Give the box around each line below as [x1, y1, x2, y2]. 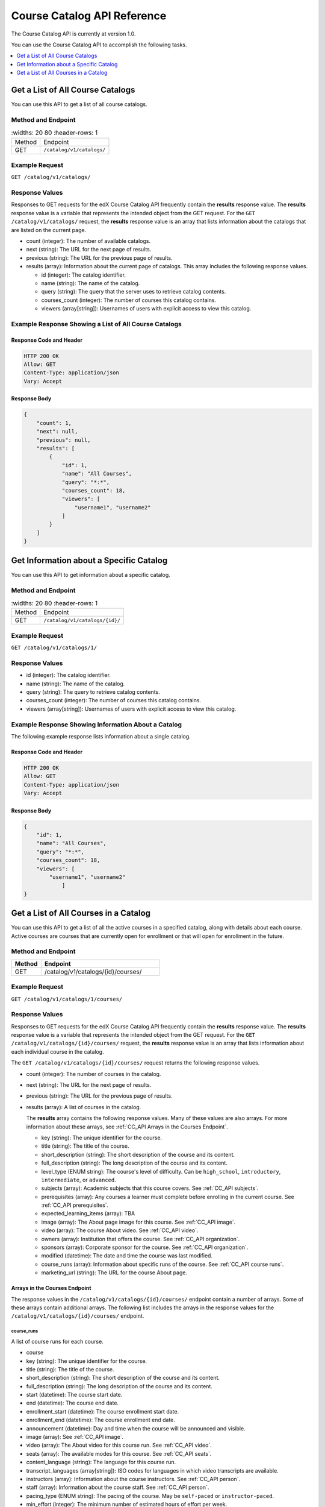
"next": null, [36, 428, 78, 435]
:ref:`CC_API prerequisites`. [41, 1201, 109, 1209]
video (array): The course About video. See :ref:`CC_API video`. [41, 1227, 199, 1234]
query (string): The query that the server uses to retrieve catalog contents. [41, 288, 226, 295]
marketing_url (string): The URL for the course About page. [41, 1269, 188, 1276]
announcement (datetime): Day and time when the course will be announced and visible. [26, 1424, 246, 1432]
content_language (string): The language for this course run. [26, 1459, 176, 1466]
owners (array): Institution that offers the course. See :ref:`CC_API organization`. [41, 1235, 240, 1242]
